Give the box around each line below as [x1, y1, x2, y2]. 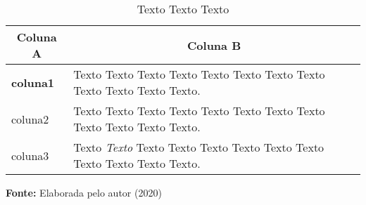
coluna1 [11, 74, 55, 91]
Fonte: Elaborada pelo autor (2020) [6, 185, 162, 199]
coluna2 [11, 110, 49, 127]
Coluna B [187, 37, 241, 53]
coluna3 [11, 147, 49, 164]
